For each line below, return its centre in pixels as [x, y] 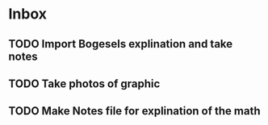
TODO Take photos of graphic [84, 83]
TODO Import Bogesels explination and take [121, 44]
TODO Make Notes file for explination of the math [134, 111]
